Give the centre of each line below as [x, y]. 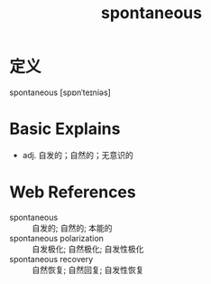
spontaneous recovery [51, 259]
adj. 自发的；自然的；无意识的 [78, 155]
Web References [73, 192]
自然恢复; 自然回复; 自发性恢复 [88, 270]
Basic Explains [65, 129]
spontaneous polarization [56, 238]
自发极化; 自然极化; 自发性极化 [88, 249]
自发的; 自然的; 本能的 [72, 228]
